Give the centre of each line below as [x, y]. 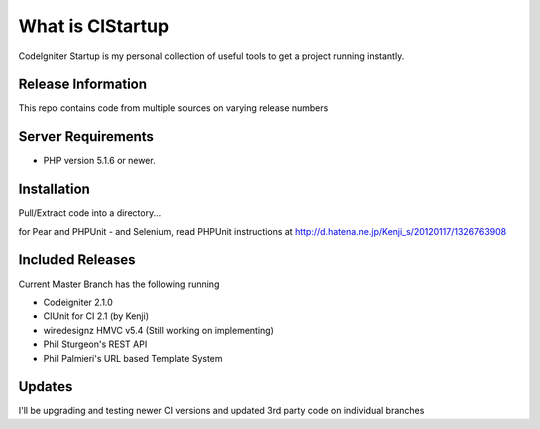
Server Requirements [86, 136]
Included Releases [77, 260]
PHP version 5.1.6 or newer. [99, 161]
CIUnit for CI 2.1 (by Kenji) [96, 316]
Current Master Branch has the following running [119, 284]
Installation [54, 189]
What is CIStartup [94, 26]
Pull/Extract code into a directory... [90, 213]
